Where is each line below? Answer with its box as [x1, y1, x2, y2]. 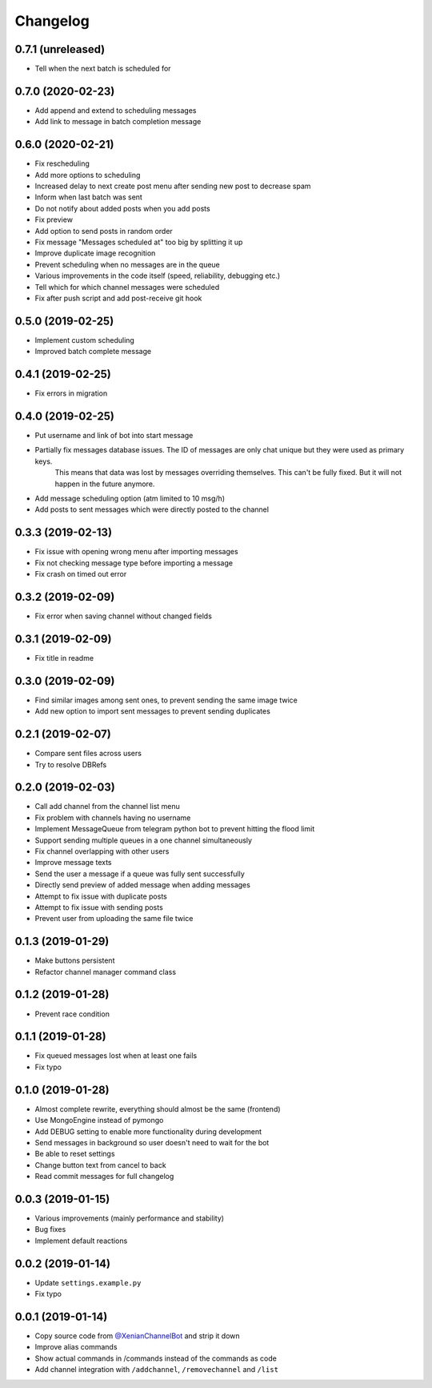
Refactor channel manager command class [34, 967, 176, 976]
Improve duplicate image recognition [34, 248, 156, 258]
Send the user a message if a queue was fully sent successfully [34, 869, 246, 879]
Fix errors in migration [34, 388, 108, 398]
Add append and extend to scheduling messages [34, 105, 197, 115]
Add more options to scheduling [34, 170, 141, 179]
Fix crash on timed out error [34, 569, 127, 579]
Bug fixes [34, 1225, 66, 1234]
